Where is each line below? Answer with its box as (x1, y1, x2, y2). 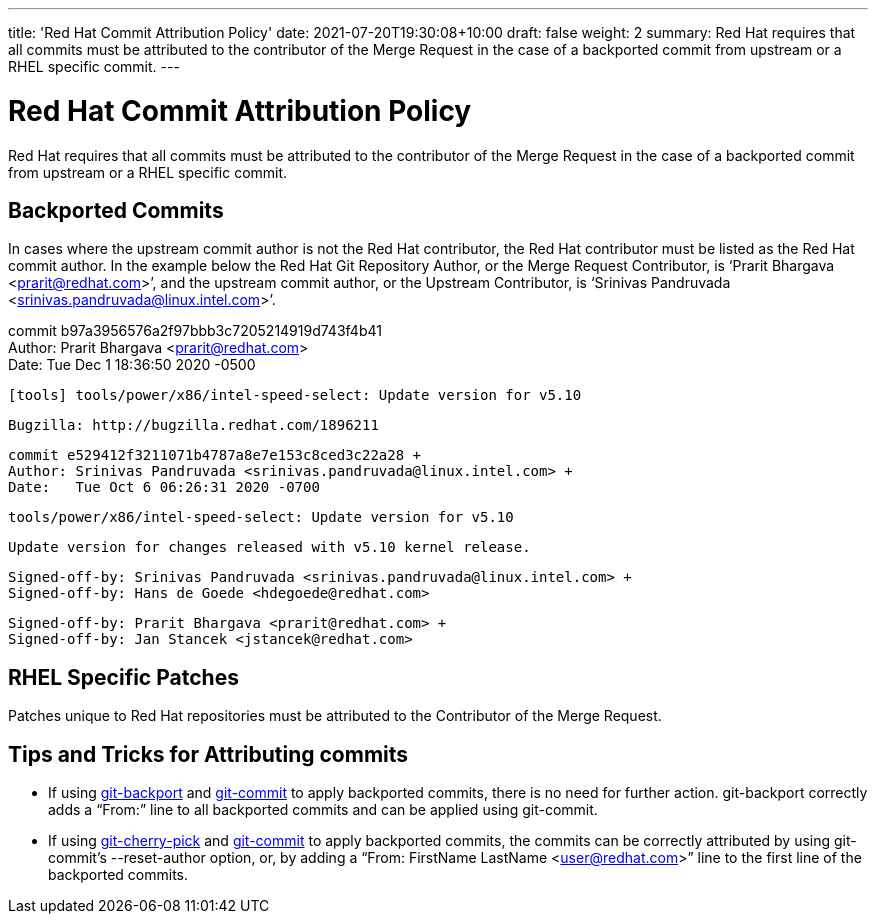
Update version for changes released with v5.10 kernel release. (8, 539, 531, 556)
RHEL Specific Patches (8, 664, 239, 690)
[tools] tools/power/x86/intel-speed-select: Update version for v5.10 (8, 387, 582, 404)
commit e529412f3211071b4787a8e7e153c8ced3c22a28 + (8, 447, 422, 464)
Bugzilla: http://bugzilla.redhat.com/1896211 (8, 417, 379, 434)
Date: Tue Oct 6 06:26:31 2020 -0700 (8, 479, 320, 496)
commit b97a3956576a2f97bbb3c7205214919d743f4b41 (8, 322, 382, 340)
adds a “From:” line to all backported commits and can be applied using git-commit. (48, 801, 598, 819)
